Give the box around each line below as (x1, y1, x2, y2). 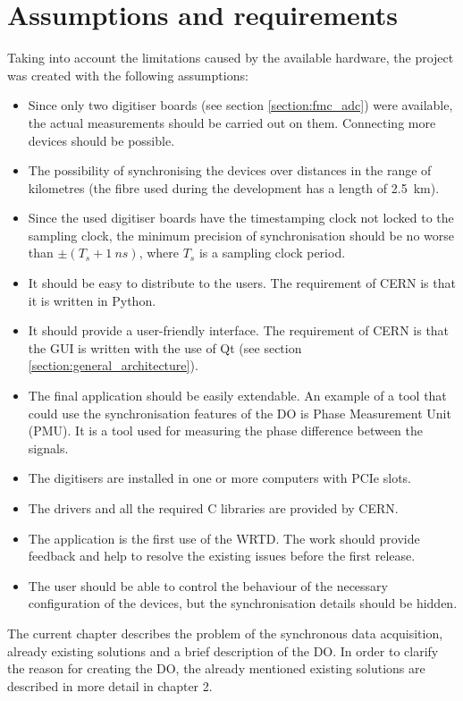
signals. (28, 438, 69, 457)
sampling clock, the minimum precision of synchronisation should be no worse (28, 225, 454, 244)
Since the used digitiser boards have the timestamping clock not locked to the (28, 208, 454, 227)
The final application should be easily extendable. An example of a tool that (28, 386, 447, 405)
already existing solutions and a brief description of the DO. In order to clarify (7, 641, 439, 660)
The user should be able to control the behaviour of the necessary (28, 576, 388, 595)
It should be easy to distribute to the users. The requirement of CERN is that (28, 274, 456, 292)
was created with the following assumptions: (7, 65, 248, 84)
